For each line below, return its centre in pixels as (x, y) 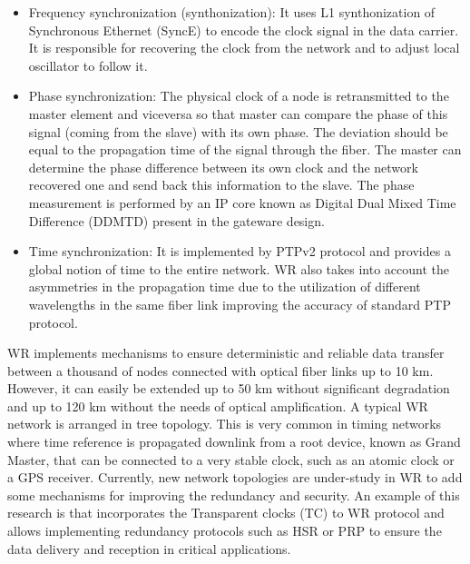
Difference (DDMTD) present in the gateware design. (176, 220)
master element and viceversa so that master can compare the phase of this (238, 113)
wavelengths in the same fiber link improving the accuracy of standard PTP (240, 304)
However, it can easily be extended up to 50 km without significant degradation (229, 388)
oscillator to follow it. (88, 65)
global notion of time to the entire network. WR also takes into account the (239, 268)
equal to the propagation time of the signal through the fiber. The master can (245, 149)
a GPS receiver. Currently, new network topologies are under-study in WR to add (235, 477)
